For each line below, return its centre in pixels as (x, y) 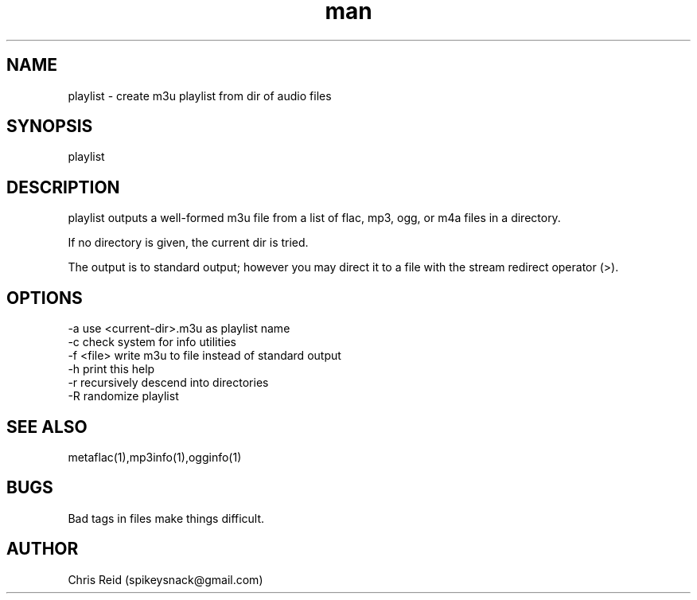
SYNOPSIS (50, 127)
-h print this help (111, 369)
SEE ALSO (47, 427)
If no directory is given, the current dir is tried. (188, 243)
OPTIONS (45, 298)
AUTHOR (43, 549)
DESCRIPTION (63, 187)
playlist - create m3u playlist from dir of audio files (200, 95)
